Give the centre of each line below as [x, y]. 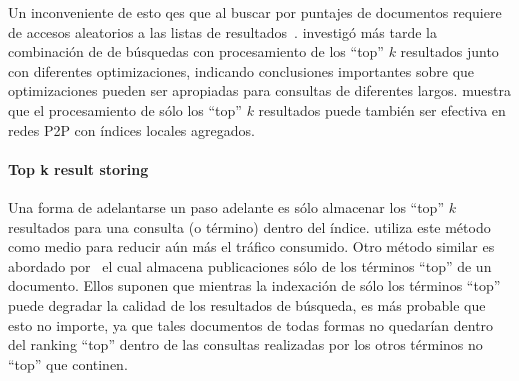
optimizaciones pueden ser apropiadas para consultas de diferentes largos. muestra [259, 90]
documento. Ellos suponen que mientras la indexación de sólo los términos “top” [254, 285]
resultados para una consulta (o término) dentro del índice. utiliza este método [249, 226]
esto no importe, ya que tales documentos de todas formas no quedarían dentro [251, 324]
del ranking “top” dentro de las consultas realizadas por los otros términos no [245, 344]
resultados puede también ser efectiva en [382, 109]
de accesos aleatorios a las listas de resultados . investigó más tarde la [222, 31]
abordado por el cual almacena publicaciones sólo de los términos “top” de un [250, 265]
